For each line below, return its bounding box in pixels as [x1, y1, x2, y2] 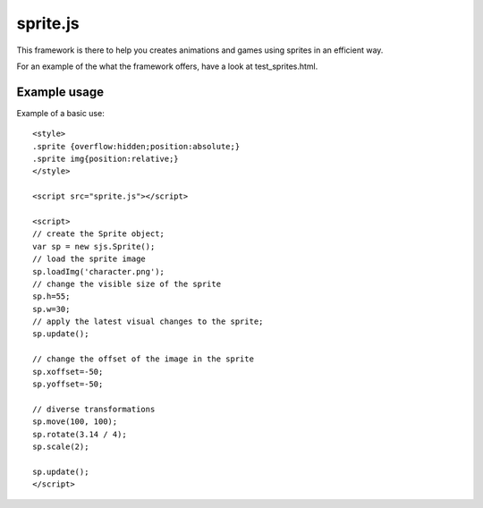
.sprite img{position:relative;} [32, 154, 179, 165]
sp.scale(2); [32, 442, 89, 452]
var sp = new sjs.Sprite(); [32, 241, 156, 251]
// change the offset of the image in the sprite [32, 354, 255, 364]
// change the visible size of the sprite [32, 278, 222, 289]
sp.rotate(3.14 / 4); [32, 429, 127, 439]
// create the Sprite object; [32, 229, 165, 239]
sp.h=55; [32, 292, 71, 301]
